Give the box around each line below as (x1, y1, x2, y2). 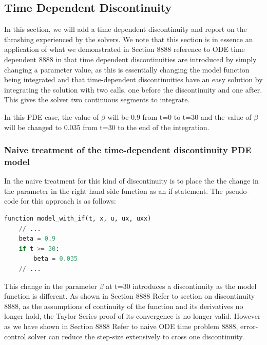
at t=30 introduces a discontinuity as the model (106, 280, 257, 291)
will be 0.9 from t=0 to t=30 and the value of (107, 111, 252, 122)
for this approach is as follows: (21, 195, 116, 206)
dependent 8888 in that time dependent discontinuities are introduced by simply (4, 53, 257, 64)
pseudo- (225, 185, 250, 196)
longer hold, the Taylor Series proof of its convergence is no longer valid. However (4, 311, 261, 321)
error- (240, 321, 258, 331)
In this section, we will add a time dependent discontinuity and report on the (4, 24, 247, 34)
